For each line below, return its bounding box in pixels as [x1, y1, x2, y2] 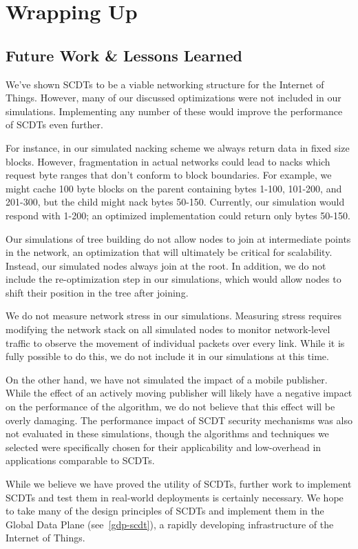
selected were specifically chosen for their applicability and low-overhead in [6, 439, 322, 454]
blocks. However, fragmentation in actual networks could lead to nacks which [6, 154, 330, 168]
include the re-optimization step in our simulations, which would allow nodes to [6, 272, 341, 286]
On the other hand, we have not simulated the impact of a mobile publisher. [6, 372, 328, 386]
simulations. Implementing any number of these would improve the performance [6, 103, 343, 118]
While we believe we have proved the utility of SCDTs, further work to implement [6, 477, 352, 491]
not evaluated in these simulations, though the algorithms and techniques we [6, 426, 329, 441]
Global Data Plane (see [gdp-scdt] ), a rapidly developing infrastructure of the [6, 517, 334, 531]
